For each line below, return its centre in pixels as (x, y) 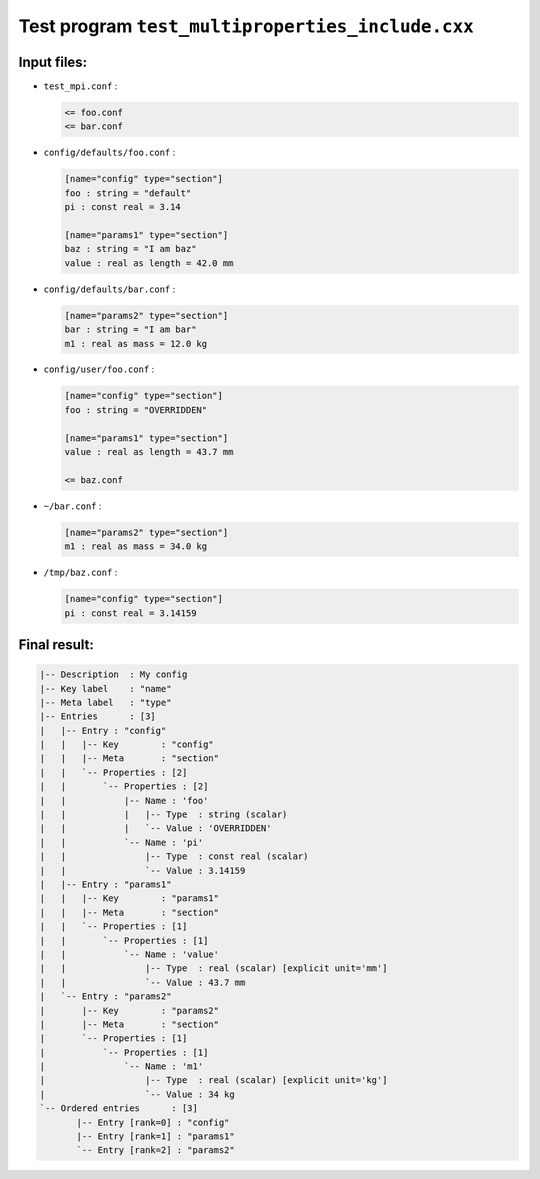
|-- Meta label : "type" (105, 702)
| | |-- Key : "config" (126, 744)
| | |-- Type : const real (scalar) (174, 856)
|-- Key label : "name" (105, 688)
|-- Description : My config (113, 674)
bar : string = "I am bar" (130, 329)
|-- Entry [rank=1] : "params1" (155, 1136)
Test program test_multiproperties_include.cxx (246, 26)
